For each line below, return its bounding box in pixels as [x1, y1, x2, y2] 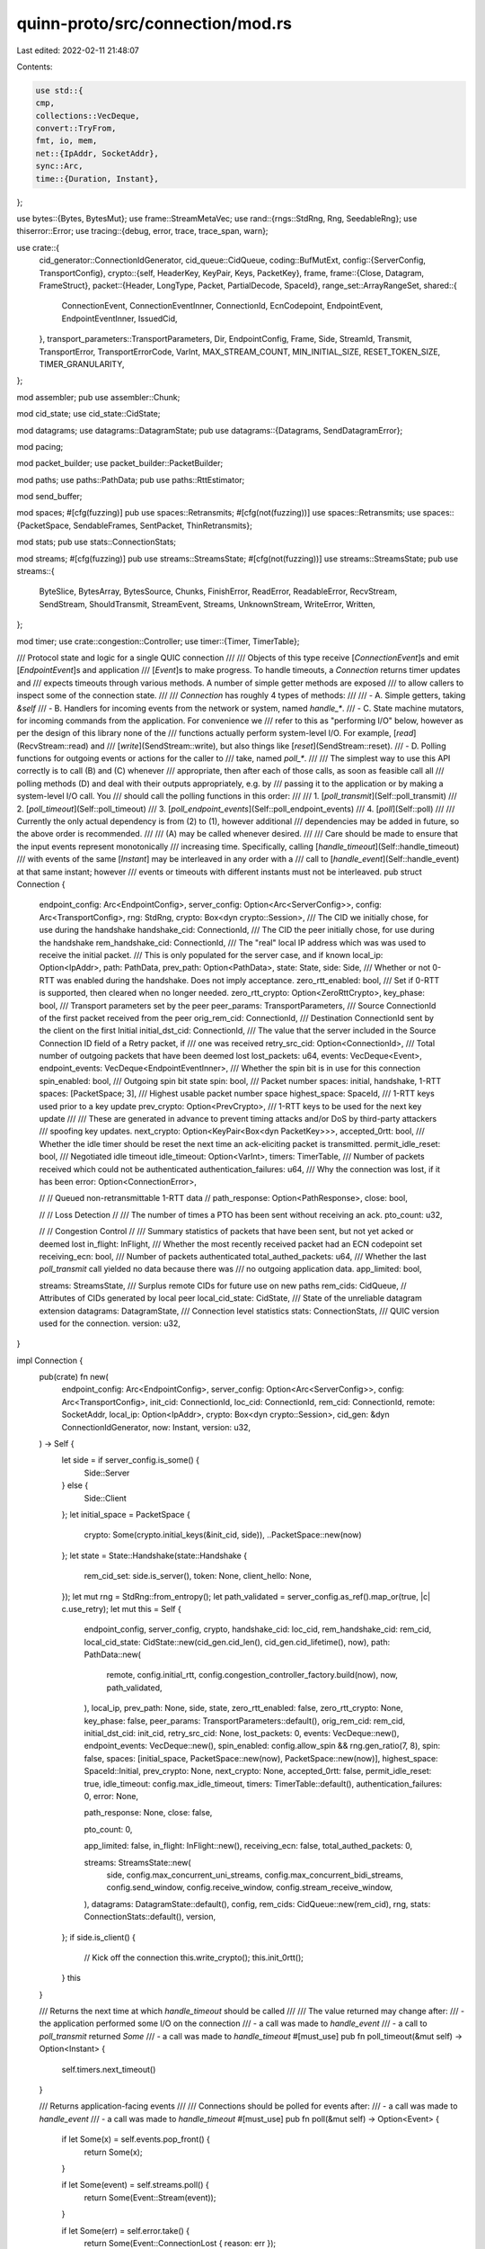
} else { [61, 1480, 89, 1491]
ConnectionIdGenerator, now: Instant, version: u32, [61, 1421, 251, 1432]
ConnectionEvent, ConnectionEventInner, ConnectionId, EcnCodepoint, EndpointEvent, [61, 300, 384, 311]
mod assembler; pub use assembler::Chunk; [16, 391, 181, 402]
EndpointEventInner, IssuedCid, [61, 313, 179, 324]
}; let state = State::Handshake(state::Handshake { [61, 1550, 247, 1561]
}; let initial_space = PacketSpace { [61, 1509, 190, 1519]
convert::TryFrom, [35, 123, 117, 134]
